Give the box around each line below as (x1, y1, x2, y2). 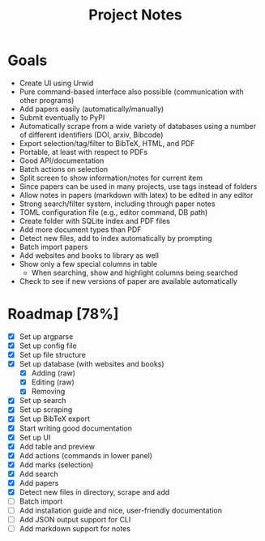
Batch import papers (19, 242, 88, 251)
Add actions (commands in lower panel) (19, 450, 153, 460)
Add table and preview (19, 441, 95, 451)
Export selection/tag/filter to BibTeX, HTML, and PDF (19, 138, 195, 148)
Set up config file (19, 341, 78, 350)
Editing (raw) (31, 377, 75, 387)
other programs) (19, 95, 75, 105)
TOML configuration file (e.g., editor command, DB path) (19, 207, 208, 217)
